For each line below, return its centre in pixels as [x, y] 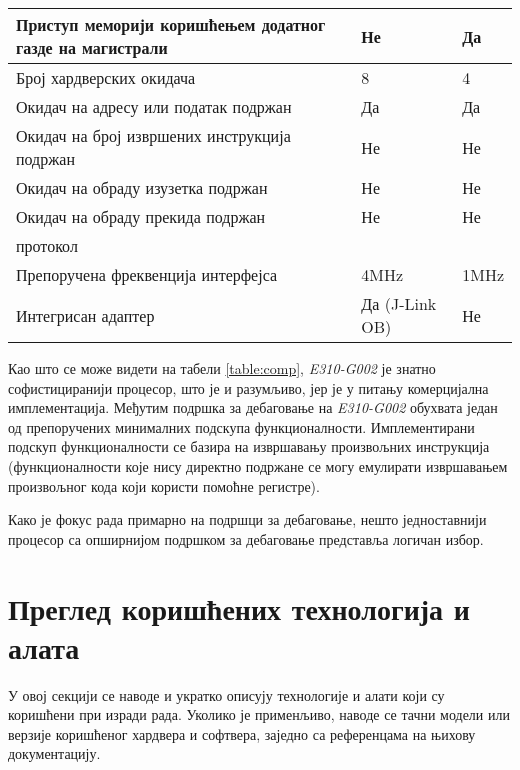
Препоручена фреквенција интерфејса [147, 274]
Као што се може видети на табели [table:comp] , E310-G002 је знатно [222, 368]
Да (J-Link [399, 303]
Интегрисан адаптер [85, 315]
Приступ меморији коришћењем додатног [171, 24]
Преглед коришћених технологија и [239, 607]
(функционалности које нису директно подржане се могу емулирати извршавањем [258, 465]
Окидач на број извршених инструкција [153, 135]
